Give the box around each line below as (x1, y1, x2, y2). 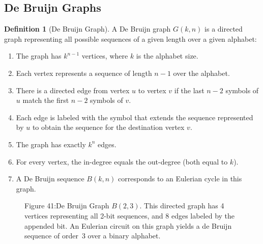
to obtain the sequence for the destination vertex (32, 122, 185, 132)
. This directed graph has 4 (139, 200, 224, 211)
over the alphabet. (173, 67, 230, 78)
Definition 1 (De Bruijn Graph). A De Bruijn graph (4, 23, 171, 34)
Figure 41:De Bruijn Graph (24, 200, 109, 211)
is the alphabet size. (136, 50, 198, 61)
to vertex (138, 85, 166, 95)
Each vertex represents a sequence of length (16, 67, 152, 78)
